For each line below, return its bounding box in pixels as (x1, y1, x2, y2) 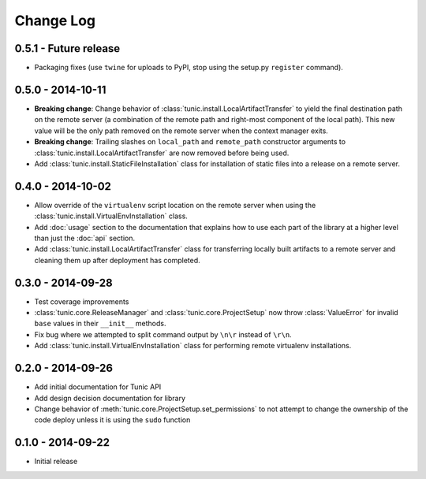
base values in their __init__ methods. (34, 319, 166, 329)
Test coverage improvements (34, 296, 129, 306)
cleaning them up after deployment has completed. (34, 255, 200, 265)
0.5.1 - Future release (14, 42, 121, 55)
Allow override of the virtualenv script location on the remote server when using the (34, 200, 316, 210)
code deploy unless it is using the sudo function (34, 415, 191, 425)
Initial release (34, 457, 78, 466)
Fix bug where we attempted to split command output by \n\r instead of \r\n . (34, 329, 292, 339)
